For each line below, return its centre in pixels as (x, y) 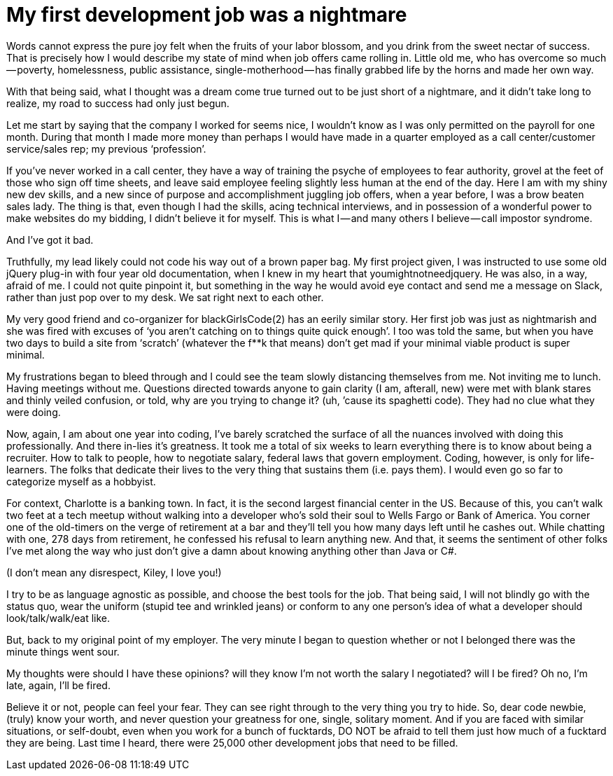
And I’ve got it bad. (50, 240)
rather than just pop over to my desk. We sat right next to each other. (165, 297)
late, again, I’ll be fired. (58, 685)
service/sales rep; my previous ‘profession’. (106, 148)
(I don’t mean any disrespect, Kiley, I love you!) (114, 572)
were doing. (34, 412)
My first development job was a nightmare (207, 15)
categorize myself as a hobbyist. (81, 481)
